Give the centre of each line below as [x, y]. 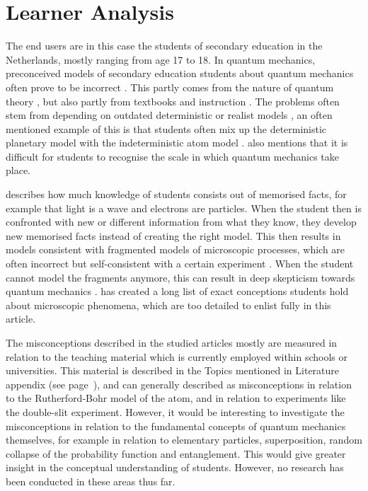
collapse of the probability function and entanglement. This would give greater [176, 453]
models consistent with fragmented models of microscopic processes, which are [176, 249]
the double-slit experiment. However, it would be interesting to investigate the [175, 411]
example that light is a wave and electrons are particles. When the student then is [184, 208]
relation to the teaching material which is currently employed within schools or [177, 356]
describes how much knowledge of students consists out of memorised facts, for [176, 194]
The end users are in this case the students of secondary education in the [164, 46]
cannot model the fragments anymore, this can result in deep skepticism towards [180, 277]
